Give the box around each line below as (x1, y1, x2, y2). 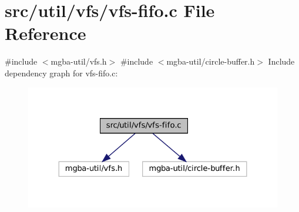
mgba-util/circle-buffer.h (166, 55, 255, 68)
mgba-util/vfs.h (51, 55, 107, 68)
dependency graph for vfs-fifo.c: (5, 66, 118, 79)
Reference (5, 21, 86, 45)
